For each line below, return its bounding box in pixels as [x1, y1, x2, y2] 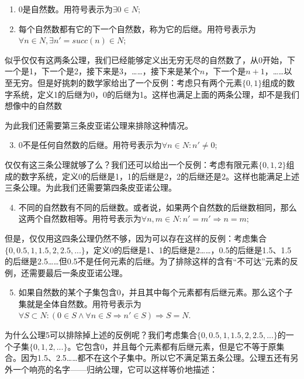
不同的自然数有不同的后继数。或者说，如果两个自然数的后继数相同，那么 [18, 201, 297, 213]
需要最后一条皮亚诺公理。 [29, 266, 127, 278]
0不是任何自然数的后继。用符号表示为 [18, 139, 162, 151]
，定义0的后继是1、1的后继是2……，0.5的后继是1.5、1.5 [85, 243, 292, 256]
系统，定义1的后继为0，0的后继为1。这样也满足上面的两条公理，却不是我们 [12, 88, 299, 100]
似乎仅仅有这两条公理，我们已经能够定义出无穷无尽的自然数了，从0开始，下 [5, 53, 295, 66]
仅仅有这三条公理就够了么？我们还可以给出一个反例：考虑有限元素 [5, 158, 258, 170]
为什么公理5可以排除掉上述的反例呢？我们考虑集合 [5, 329, 197, 341]
